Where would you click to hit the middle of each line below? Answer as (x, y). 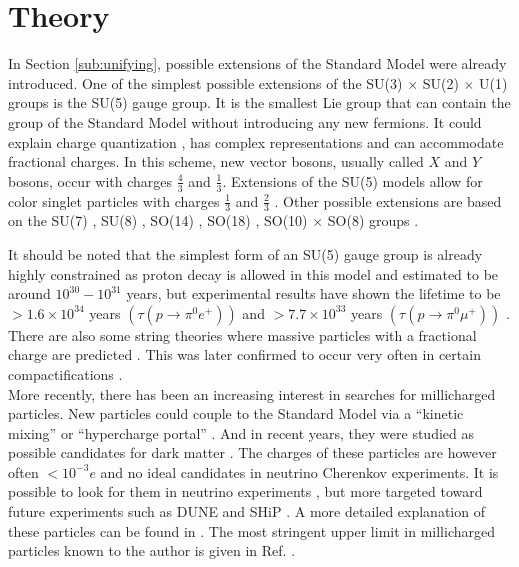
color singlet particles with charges (114, 200)
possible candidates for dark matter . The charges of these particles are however (252, 452)
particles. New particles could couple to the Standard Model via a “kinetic (236, 413)
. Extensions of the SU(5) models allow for (352, 180)
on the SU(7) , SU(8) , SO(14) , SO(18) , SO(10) (158, 220)
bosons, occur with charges (90, 180)
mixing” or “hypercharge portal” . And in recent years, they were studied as (241, 432)
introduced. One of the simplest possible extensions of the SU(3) (205, 82)
